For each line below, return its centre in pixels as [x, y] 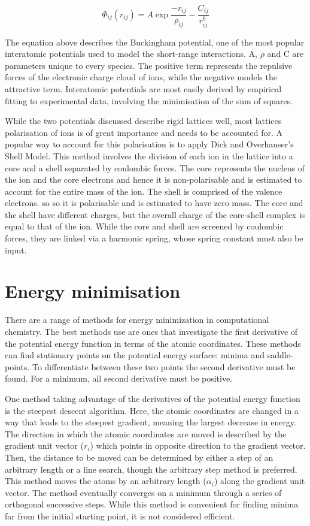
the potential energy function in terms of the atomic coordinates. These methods [153, 343]
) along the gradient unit [259, 481]
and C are [285, 54]
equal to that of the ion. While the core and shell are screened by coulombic [144, 226]
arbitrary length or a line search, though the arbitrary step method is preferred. [151, 469]
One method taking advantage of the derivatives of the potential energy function [153, 398]
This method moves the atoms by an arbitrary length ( [106, 481]
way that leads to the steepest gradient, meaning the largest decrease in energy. [151, 422]
